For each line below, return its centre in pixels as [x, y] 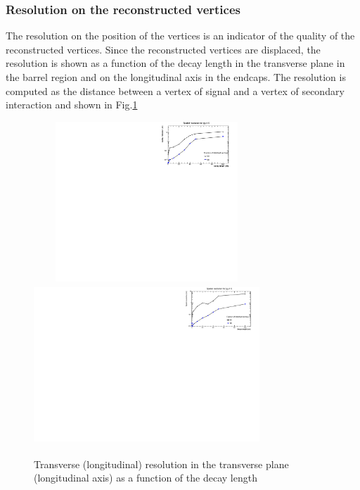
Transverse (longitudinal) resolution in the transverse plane [161, 464]
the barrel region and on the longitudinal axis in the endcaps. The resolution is [176, 77]
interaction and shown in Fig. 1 [72, 105]
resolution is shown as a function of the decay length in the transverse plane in [175, 63]
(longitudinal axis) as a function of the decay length [146, 478]
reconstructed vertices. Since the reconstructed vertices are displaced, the [163, 49]
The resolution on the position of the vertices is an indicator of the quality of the [180, 36]
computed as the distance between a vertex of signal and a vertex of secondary [175, 90]
